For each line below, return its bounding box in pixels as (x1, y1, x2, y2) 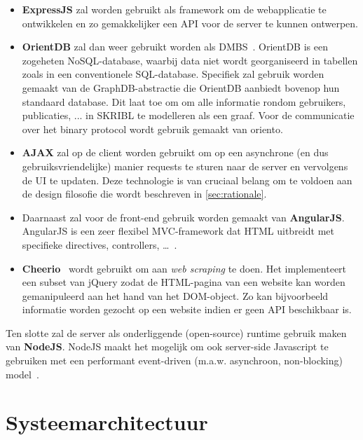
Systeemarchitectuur (6, 408, 208, 436)
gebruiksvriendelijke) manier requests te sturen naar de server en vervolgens (22, 158, 348, 173)
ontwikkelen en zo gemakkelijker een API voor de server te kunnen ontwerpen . (22, 15, 358, 30)
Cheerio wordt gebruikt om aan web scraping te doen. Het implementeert (22, 261, 347, 275)
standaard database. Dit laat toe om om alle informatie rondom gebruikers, (22, 94, 346, 109)
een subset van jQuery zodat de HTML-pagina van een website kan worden (22, 275, 345, 289)
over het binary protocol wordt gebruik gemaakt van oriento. (22, 121, 283, 136)
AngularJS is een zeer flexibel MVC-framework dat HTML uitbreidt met (22, 224, 334, 238)
